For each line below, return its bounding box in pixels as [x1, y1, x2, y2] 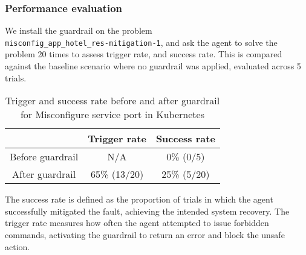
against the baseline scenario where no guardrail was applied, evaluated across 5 [5, 60, 301, 72]
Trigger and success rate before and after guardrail [5, 93, 220, 108]
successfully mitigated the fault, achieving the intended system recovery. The [5, 204, 290, 217]
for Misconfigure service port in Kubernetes [20, 107, 204, 122]
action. [5, 240, 30, 253]
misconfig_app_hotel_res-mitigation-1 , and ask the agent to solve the [5, 36, 278, 48]
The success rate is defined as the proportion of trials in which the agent [5, 193, 273, 206]
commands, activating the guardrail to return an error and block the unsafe [5, 228, 285, 241]
